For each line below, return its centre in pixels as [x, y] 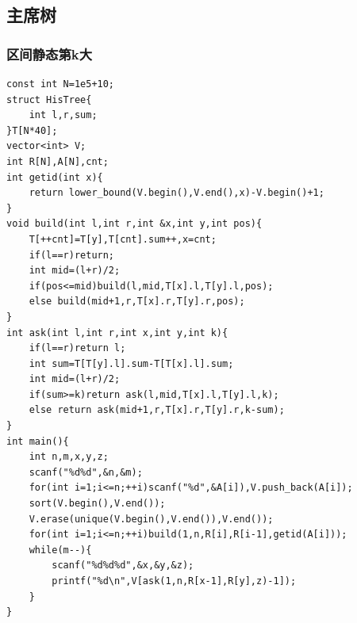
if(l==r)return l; [77, 348]
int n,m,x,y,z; [69, 457]
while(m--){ [60, 550]
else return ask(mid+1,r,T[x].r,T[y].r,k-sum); [157, 410]
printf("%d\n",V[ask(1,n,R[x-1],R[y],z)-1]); [174, 581]
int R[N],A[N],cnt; [58, 161]
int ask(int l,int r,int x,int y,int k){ [117, 333]
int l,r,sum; [63, 115]
